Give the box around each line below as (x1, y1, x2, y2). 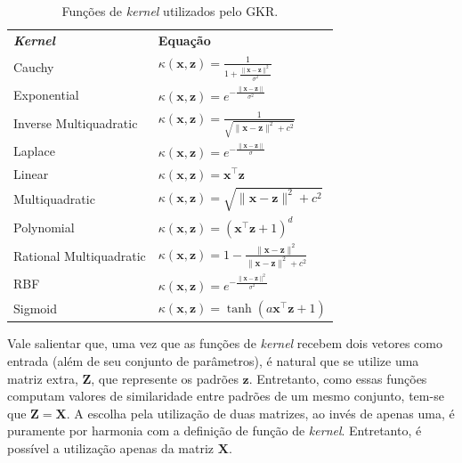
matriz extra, (7, 369, 78, 387)
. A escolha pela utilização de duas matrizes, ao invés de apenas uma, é (66, 403, 455, 422)
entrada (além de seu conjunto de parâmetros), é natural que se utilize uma (7, 352, 419, 370)
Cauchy (13, 57, 54, 76)
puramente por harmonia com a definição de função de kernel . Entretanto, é (7, 421, 422, 440)
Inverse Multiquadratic (13, 113, 138, 132)
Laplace (13, 142, 55, 160)
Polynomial (13, 217, 75, 236)
